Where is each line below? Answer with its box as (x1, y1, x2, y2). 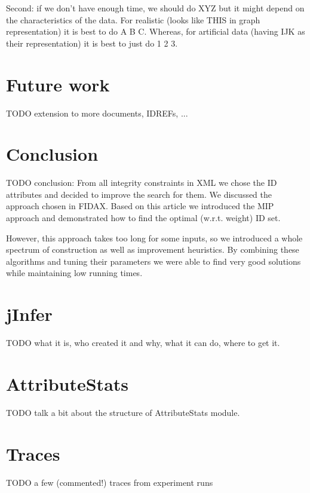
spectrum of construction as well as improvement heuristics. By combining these (6, 243, 299, 256)
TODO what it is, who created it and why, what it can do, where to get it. (6, 336, 280, 349)
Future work (6, 72, 110, 96)
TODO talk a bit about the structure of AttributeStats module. (6, 406, 240, 418)
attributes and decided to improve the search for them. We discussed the (6, 188, 272, 200)
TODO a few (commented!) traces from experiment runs (6, 476, 213, 488)
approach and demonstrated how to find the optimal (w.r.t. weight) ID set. (6, 212, 281, 223)
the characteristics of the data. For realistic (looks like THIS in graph (6, 13, 260, 26)
